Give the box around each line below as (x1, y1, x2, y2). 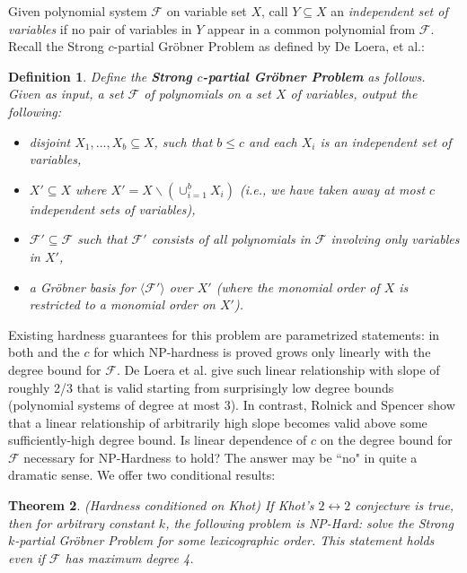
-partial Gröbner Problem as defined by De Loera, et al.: (113, 37, 425, 56)
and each (249, 132, 297, 151)
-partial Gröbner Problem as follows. (202, 66, 426, 85)
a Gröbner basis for (29, 277, 136, 296)
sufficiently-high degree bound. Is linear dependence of (8, 430, 307, 449)
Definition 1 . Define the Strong (8, 66, 192, 85)
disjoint (29, 132, 71, 151)
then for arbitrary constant (8, 513, 154, 532)
